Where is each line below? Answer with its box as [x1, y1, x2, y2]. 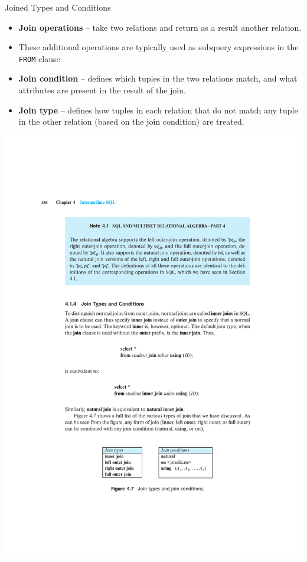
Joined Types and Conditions [5, 1, 111, 13]
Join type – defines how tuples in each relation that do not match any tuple [18, 103, 298, 116]
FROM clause [18, 52, 60, 64]
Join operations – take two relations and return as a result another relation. [18, 21, 302, 33]
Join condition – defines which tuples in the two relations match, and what [18, 72, 298, 85]
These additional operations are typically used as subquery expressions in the [18, 41, 299, 53]
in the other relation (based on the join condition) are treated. [18, 115, 244, 128]
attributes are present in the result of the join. [18, 84, 186, 96]
